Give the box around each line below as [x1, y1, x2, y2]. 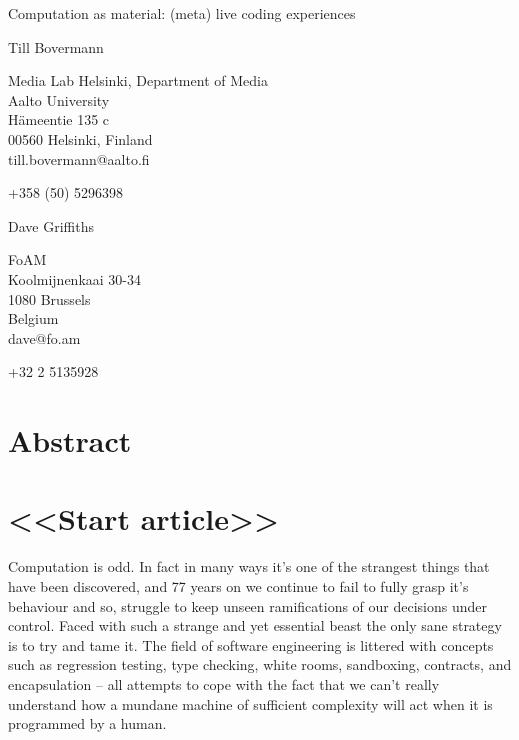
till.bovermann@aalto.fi [8, 148, 150, 169]
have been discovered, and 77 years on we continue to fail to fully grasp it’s [8, 576, 469, 596]
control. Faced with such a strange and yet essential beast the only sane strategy [8, 615, 502, 636]
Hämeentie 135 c [8, 109, 110, 130]
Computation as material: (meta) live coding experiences [8, 3, 356, 23]
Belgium [8, 308, 59, 329]
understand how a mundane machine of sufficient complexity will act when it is [8, 693, 493, 714]
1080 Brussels [8, 288, 91, 309]
